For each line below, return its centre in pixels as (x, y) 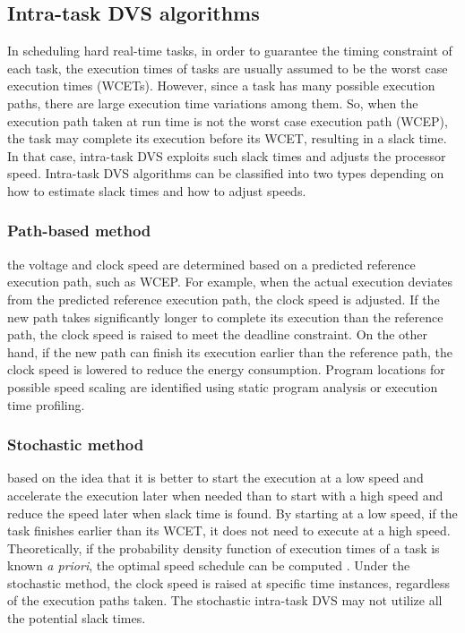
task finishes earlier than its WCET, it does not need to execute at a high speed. (229, 530)
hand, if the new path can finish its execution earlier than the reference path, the (230, 351)
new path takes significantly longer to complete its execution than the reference (225, 316)
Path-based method (79, 231)
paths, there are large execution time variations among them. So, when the (213, 103)
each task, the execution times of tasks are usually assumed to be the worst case (228, 68)
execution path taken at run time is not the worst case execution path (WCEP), (228, 120)
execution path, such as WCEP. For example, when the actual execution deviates (230, 282)
